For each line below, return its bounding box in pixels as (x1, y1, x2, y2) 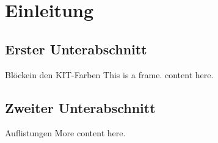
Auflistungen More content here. (5, 127, 126, 139)
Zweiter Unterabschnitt (5, 98, 156, 117)
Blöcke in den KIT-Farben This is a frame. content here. (5, 68, 214, 81)
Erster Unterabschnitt (5, 39, 147, 58)
